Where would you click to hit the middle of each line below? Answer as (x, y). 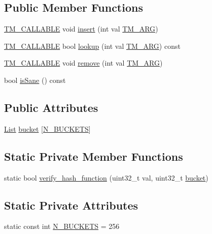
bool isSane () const (35, 80)
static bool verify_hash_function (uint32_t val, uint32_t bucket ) (106, 177)
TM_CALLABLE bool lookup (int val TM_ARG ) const (92, 46)
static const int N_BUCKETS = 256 (62, 226)
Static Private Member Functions (94, 156)
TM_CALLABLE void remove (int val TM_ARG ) (83, 63)
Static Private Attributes (71, 205)
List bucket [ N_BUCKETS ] (47, 128)
